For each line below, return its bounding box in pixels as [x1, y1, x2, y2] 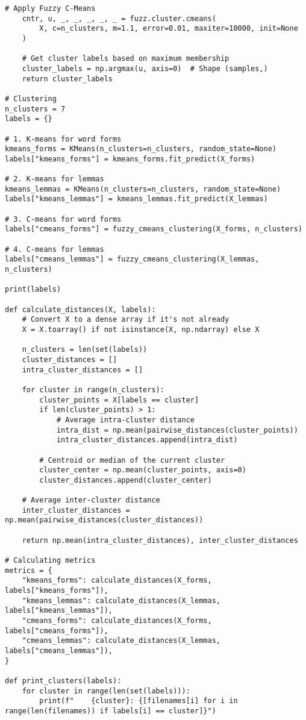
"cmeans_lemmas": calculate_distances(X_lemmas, [22, 636, 220, 645]
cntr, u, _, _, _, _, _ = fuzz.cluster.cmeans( [22, 14, 216, 23]
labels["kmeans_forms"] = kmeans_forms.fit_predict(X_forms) [5, 154, 255, 163]
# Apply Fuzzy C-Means [5, 4, 96, 13]
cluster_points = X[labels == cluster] [39, 395, 199, 404]
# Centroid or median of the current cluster [39, 455, 225, 465]
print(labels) [5, 285, 61, 294]
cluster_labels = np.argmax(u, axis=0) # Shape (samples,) [22, 64, 268, 73]
